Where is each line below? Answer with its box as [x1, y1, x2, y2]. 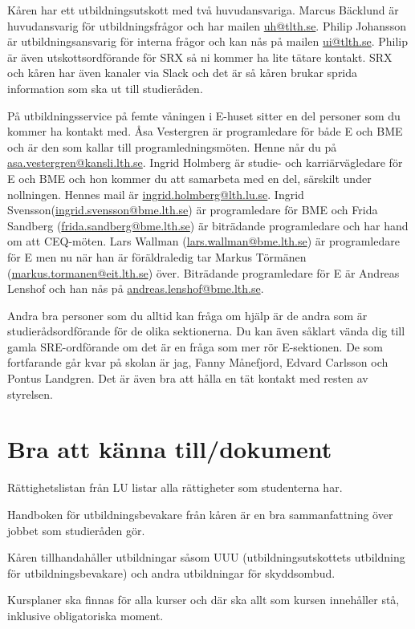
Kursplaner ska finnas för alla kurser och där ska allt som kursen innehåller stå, [7, 591, 400, 608]
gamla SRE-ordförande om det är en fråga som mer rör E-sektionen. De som [7, 338, 383, 355]
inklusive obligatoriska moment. [7, 607, 164, 623]
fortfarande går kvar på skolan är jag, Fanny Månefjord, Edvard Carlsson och [7, 354, 389, 371]
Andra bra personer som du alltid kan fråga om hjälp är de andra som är [7, 306, 368, 323]
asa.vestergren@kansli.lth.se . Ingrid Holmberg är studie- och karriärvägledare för [7, 154, 403, 171]
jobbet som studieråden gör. [7, 521, 145, 538]
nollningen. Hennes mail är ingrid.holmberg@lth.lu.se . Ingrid [7, 185, 304, 202]
